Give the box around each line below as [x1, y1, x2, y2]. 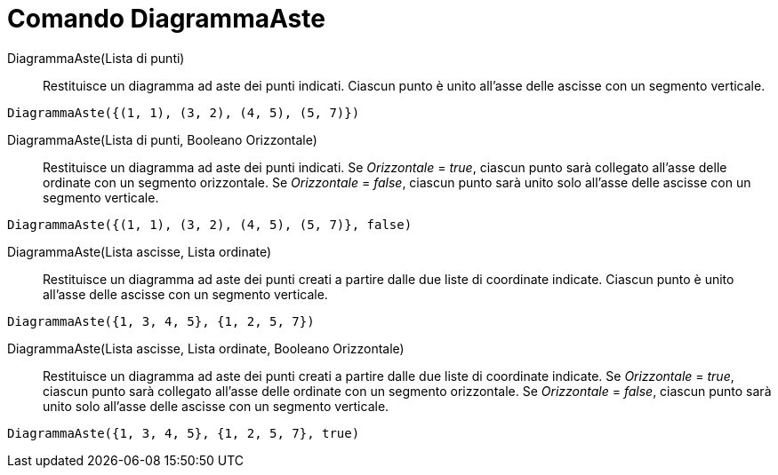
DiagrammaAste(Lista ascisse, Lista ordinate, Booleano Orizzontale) [7, 340, 405, 356]
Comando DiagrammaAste [7, 4, 325, 34]
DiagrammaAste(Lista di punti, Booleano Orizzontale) [7, 131, 317, 147]
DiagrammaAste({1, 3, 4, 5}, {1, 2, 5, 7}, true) [7, 425, 360, 440]
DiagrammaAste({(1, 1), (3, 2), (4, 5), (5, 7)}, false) [7, 217, 413, 232]
